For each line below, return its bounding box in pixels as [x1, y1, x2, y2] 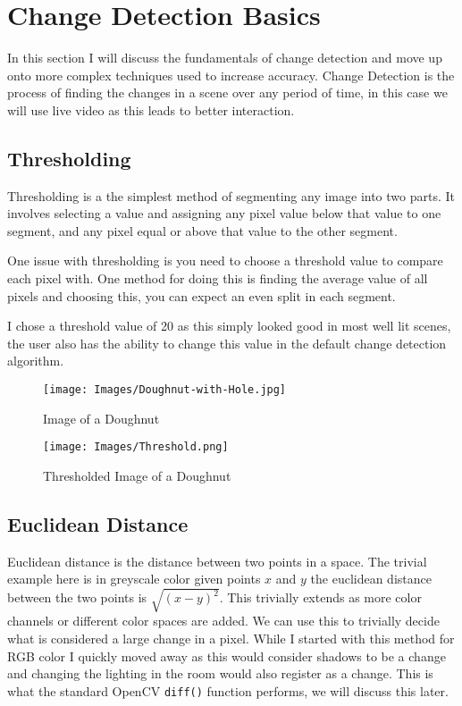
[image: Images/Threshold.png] [43, 441, 229, 454]
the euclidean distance [310, 569, 432, 588]
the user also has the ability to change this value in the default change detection [7, 333, 447, 352]
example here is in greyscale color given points [7, 569, 261, 588]
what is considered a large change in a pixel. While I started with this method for [7, 629, 455, 648]
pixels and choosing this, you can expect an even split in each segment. [7, 286, 396, 305]
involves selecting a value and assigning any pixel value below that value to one [7, 204, 441, 223]
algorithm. [7, 351, 64, 370]
